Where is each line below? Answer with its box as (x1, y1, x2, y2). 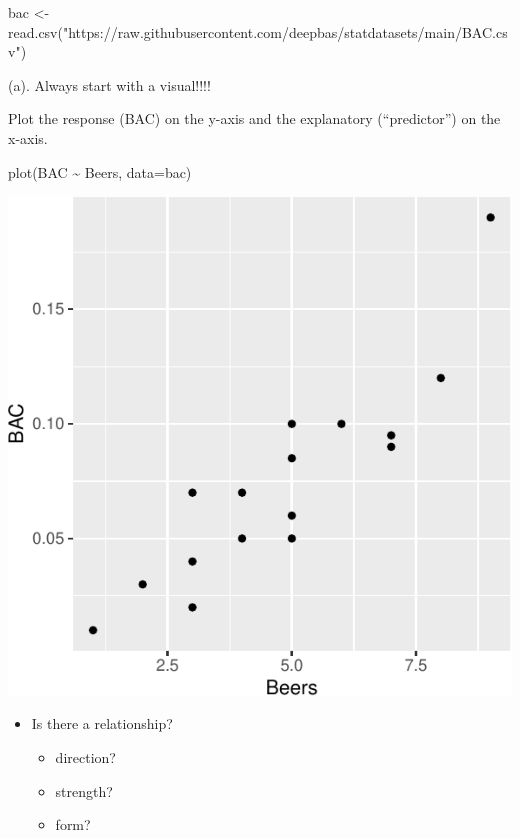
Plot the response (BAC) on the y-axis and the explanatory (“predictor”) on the (8, 108, 501, 129)
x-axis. (8, 127, 48, 148)
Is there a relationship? (31, 713, 173, 734)
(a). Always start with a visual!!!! (8, 74, 211, 95)
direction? (55, 746, 116, 767)
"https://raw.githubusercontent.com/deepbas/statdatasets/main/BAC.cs (62, 21, 508, 42)
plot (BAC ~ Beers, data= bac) (8, 161, 192, 182)
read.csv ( (8, 21, 63, 42)
